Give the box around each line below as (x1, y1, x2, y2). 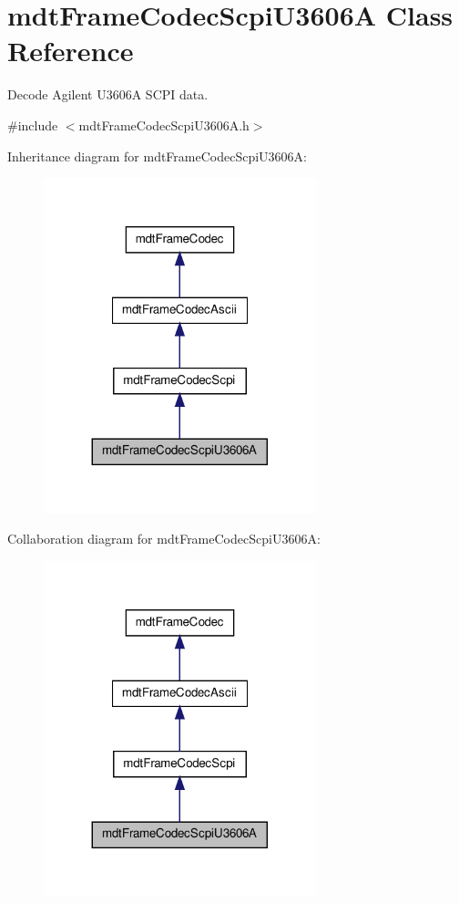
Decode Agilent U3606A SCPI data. (7, 85, 209, 104)
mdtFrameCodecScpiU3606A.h (78, 115, 250, 134)
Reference (7, 32, 134, 69)
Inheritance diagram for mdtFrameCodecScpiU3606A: (7, 146, 307, 165)
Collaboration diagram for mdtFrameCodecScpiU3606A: (7, 529, 321, 548)
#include (7, 115, 58, 134)
